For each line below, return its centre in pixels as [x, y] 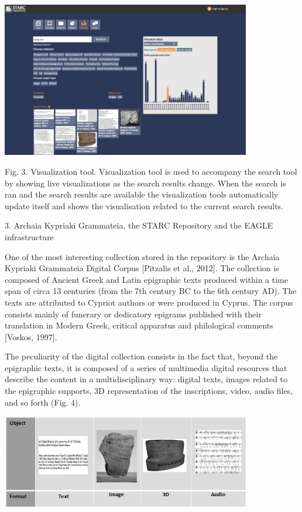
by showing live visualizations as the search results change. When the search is [145, 183]
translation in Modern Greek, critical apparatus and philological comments [139, 325]
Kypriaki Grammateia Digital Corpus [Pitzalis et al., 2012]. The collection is [142, 268]
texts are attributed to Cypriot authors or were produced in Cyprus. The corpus [149, 302]
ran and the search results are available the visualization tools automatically [142, 194]
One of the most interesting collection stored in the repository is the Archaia [142, 256]
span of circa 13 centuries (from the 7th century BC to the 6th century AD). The [151, 291]
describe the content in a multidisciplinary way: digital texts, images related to [146, 379]
